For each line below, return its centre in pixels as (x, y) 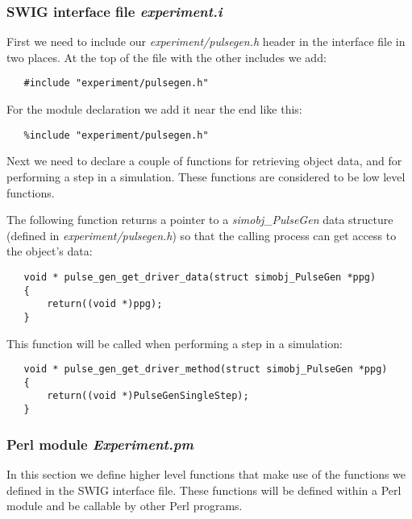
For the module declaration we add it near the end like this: (154, 109)
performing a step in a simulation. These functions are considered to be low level (206, 176)
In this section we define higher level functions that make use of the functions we (206, 473)
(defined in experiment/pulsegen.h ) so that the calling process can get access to (202, 235)
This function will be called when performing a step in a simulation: (175, 343)
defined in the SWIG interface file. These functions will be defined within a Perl (204, 490)
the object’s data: (50, 251)
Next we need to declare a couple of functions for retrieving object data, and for (204, 161)
